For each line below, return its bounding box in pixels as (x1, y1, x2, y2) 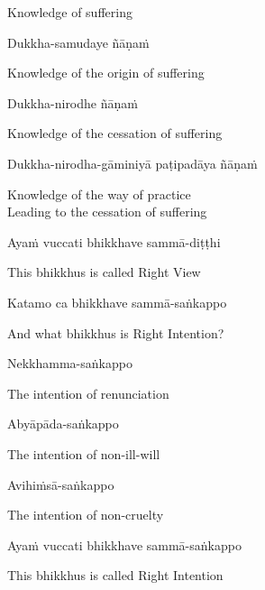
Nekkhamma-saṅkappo (7, 354, 132, 373)
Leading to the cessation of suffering (7, 202, 207, 221)
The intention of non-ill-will (7, 444, 160, 463)
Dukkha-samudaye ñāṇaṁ (7, 32, 150, 51)
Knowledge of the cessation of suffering (7, 124, 223, 143)
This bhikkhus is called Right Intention (7, 566, 224, 585)
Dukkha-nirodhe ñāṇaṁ (7, 93, 138, 112)
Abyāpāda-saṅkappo (7, 414, 119, 433)
